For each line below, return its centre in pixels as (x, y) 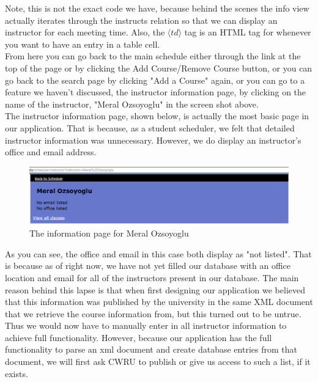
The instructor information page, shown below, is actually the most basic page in (157, 116)
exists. (17, 373)
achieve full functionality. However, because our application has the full (139, 337)
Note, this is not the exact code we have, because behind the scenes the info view (157, 8)
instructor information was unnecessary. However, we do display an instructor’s (153, 140)
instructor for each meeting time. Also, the (85, 32)
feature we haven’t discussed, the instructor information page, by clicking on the (156, 92)
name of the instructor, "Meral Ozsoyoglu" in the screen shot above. (132, 104)
